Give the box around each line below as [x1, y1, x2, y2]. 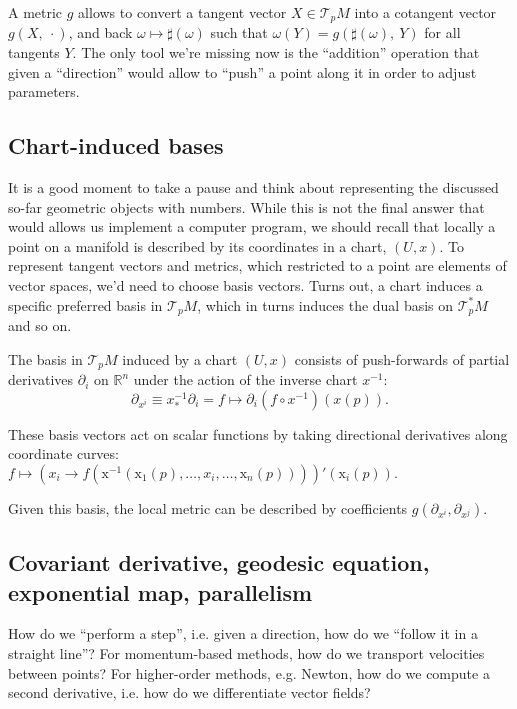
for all [424, 22, 461, 43]
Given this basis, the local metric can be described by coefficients [8, 497, 408, 518]
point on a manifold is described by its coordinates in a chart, [8, 235, 387, 256]
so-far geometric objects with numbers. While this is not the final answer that [8, 196, 485, 217]
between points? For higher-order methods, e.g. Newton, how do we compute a [8, 662, 490, 683]
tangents [8, 42, 60, 63]
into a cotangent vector [354, 2, 497, 22]
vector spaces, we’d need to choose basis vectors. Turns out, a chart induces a [8, 275, 483, 295]
